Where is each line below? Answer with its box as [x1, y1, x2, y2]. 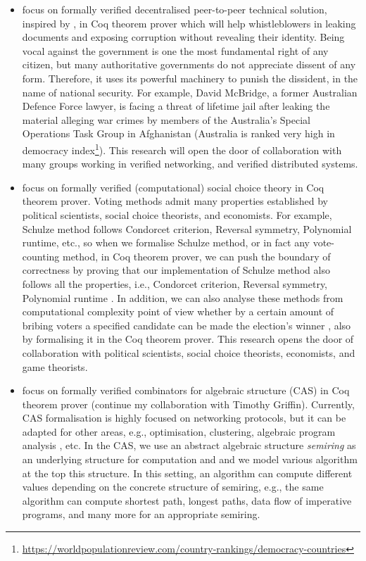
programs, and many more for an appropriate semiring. [22, 507, 260, 522]
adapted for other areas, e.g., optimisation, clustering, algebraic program [22, 424, 336, 439]
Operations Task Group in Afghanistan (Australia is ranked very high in [22, 126, 335, 141]
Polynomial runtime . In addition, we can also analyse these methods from [22, 290, 343, 305]
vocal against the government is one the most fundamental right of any [22, 43, 329, 58]
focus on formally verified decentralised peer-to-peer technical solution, [22, 2, 327, 16]
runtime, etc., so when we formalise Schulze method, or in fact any [22, 235, 310, 250]
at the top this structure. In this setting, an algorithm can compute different [22, 465, 353, 480]
